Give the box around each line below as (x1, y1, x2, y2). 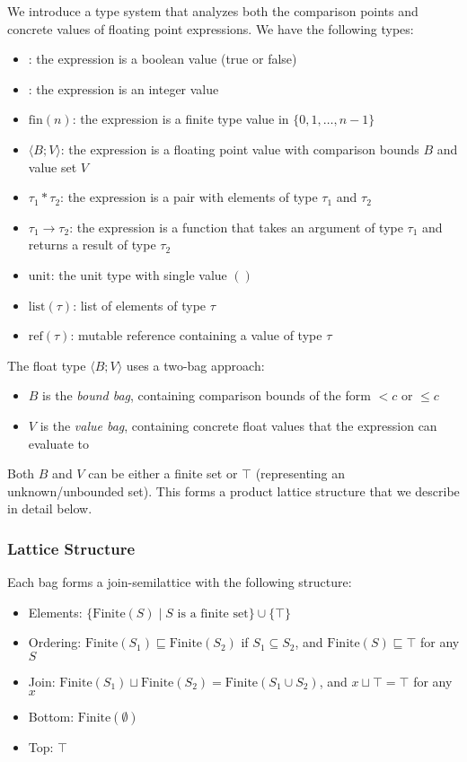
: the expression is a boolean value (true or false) (28, 49, 297, 68)
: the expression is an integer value (28, 79, 219, 98)
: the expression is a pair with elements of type (60, 188, 318, 206)
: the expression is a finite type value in (72, 109, 289, 128)
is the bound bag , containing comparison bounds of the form (42, 386, 371, 405)
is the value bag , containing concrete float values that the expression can (40, 416, 437, 434)
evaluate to (28, 434, 90, 452)
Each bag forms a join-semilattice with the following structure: (7, 573, 352, 591)
